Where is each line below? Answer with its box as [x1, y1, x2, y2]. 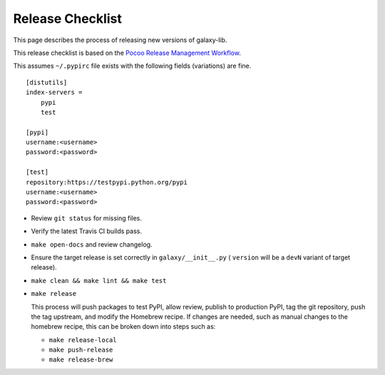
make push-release [48, 346, 113, 354]
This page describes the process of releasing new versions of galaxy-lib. [13, 36, 227, 44]
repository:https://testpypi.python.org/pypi [26, 178, 188, 186]
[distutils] [26, 78, 68, 86]
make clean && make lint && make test [31, 277, 167, 284]
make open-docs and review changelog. [31, 240, 153, 249]
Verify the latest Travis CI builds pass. [31, 227, 143, 235]
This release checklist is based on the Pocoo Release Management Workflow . [13, 48, 242, 57]
